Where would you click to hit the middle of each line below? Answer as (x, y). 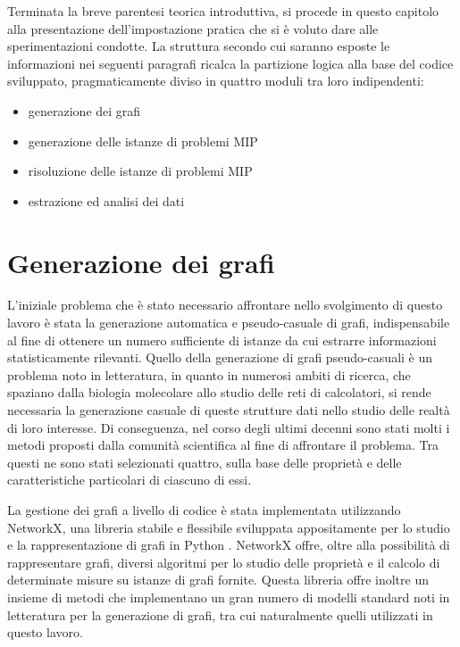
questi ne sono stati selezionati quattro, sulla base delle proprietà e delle (205, 462)
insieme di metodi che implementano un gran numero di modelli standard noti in (229, 597)
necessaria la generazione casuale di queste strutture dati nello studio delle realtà (229, 410)
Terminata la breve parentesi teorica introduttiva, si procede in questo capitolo (223, 11)
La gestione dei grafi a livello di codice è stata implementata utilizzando (204, 510)
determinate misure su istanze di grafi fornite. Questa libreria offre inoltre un (218, 580)
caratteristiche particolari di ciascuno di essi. (130, 480)
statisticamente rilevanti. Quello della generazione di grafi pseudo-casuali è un (220, 357)
